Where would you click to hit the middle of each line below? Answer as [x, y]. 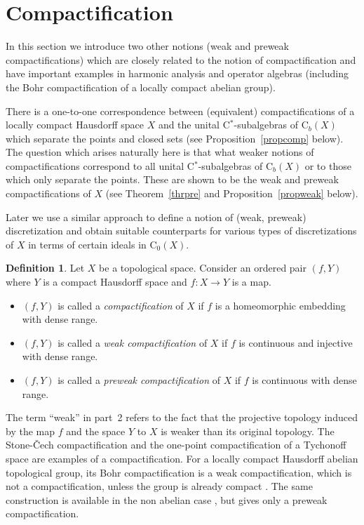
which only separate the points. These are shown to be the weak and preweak [172, 179]
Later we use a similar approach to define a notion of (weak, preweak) [156, 217]
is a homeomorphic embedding [280, 305]
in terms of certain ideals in [87, 244]
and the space [96, 431]
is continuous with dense [304, 380]
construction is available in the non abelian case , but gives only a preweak [167, 499]
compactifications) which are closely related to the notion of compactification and [181, 59]
